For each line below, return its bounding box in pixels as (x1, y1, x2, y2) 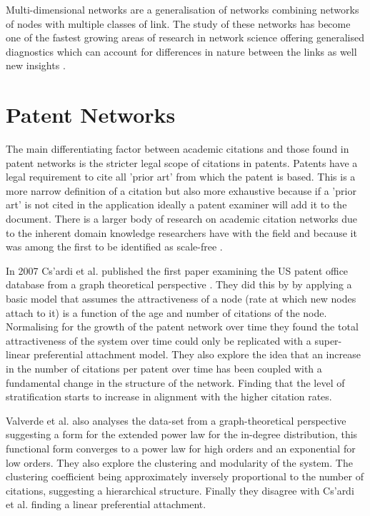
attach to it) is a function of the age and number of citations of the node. (6, 305, 327, 320)
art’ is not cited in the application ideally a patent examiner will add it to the (6, 197, 347, 212)
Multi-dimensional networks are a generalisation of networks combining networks (6, 2, 359, 16)
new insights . (6, 58, 66, 73)
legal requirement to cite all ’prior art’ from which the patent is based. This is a (6, 169, 356, 184)
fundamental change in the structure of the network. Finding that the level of (6, 375, 345, 390)
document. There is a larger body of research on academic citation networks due (6, 211, 357, 226)
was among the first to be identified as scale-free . (6, 239, 223, 254)
